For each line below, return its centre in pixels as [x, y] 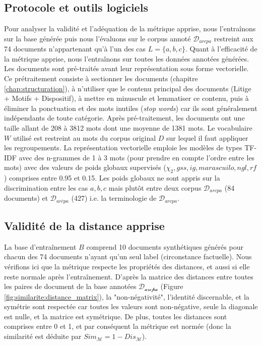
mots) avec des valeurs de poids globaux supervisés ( [85, 167]
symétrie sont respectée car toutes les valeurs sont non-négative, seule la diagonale [131, 306]
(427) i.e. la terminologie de [114, 198]
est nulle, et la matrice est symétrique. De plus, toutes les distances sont [116, 316]
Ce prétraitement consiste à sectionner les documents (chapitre [101, 78]
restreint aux [234, 38]
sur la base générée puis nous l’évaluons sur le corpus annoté [97, 38]
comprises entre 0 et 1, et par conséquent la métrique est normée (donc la [118, 326]
